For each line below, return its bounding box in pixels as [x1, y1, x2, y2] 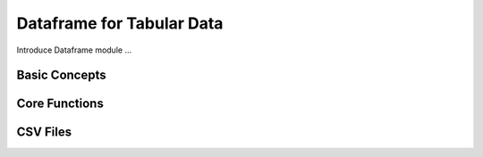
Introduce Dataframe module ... [16, 45, 132, 55]
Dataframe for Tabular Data [16, 13, 224, 33]
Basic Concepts [16, 68, 106, 83]
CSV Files [16, 125, 72, 140]
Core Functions [16, 96, 105, 112]
